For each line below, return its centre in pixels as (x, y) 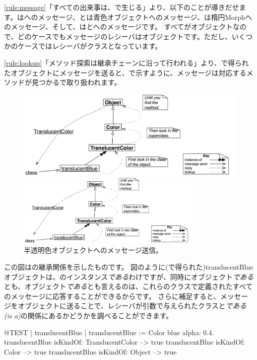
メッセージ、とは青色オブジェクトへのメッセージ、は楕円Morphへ (145, 17)
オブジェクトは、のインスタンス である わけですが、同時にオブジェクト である (129, 276)
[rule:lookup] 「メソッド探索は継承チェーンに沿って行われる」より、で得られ (127, 62)
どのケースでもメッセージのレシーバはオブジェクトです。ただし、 (125, 36)
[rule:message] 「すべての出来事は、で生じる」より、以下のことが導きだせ (122, 7)
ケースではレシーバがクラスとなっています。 (90, 46)
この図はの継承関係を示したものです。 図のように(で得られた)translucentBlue (129, 266)
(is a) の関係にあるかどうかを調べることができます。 (89, 315)
